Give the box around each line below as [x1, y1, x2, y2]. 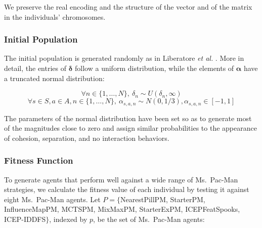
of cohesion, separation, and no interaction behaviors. [4, 132, 169, 143]
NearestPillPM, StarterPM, [120, 194, 205, 204]
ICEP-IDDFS [4, 214, 46, 224]
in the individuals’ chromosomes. [4, 11, 106, 22]
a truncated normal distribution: [4, 72, 105, 83]
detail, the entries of [4, 63, 67, 73]
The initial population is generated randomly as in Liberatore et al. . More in [4, 53, 244, 63]
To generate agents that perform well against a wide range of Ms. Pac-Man [4, 174, 238, 184]
